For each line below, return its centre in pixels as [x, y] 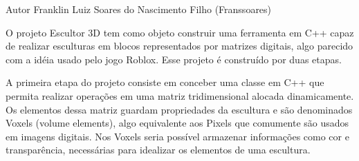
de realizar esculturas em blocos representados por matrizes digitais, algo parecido [179, 46]
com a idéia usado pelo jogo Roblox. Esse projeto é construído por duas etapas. [174, 59]
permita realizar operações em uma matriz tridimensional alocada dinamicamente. [180, 95]
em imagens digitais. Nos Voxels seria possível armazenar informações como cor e [177, 136]
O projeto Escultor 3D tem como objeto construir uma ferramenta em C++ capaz [180, 32]
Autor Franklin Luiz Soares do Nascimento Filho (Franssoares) [139, 9]
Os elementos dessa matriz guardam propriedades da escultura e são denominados [179, 109]
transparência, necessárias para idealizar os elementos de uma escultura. [158, 150]
